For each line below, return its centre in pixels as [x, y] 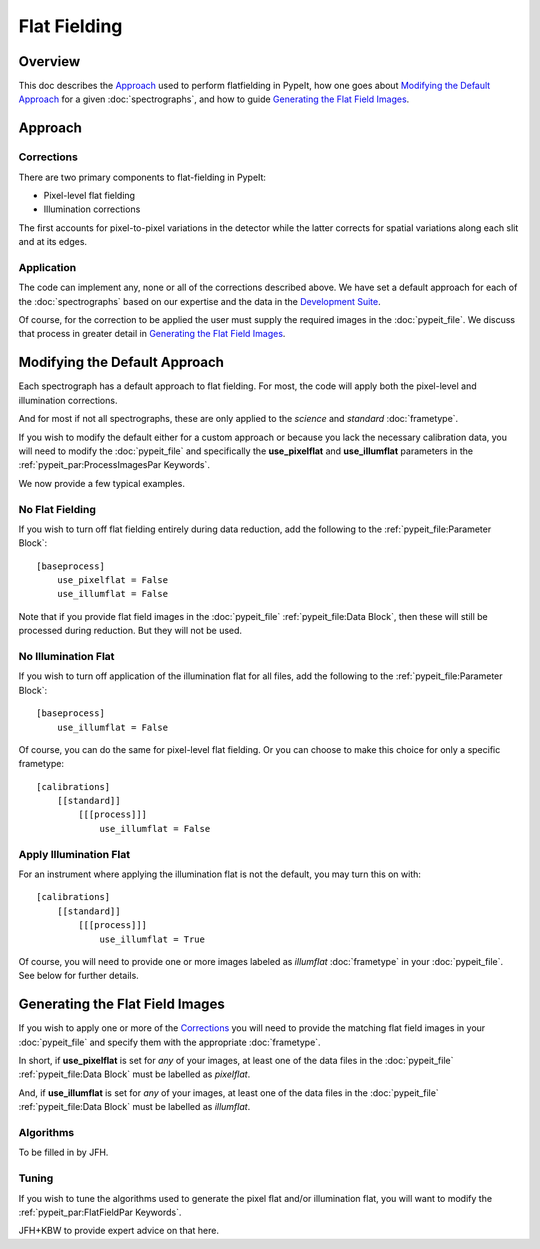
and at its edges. [53, 242]
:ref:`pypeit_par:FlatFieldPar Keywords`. [100, 1212]
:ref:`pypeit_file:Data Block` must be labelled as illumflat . [134, 1107]
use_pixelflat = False [112, 580]
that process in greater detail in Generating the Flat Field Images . [152, 334]
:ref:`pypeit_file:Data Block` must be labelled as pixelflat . [134, 1074]
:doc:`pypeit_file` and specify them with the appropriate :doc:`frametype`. [169, 1042]
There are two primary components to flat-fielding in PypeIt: [142, 177]
